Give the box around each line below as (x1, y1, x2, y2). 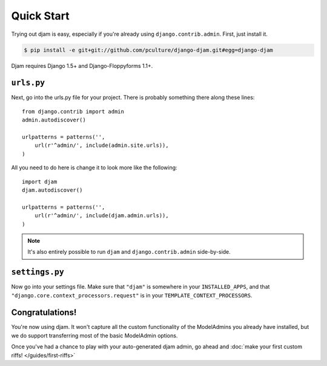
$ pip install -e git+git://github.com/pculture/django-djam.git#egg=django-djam (24, 46, 274, 53)
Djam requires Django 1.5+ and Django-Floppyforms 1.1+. (11, 62, 153, 69)
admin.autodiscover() (22, 117, 86, 124)
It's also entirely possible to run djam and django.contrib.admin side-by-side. (27, 248, 231, 256)
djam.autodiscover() (22, 186, 83, 194)
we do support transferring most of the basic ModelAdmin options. (11, 331, 178, 339)
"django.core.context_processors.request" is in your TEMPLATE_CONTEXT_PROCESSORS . (11, 291, 253, 299)
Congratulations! (11, 307, 77, 318)
